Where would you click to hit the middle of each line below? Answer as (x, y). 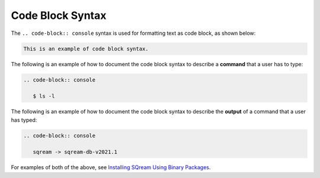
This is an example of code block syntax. (86, 48)
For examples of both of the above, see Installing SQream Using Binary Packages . (111, 167)
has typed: (24, 120)
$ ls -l (44, 96)
